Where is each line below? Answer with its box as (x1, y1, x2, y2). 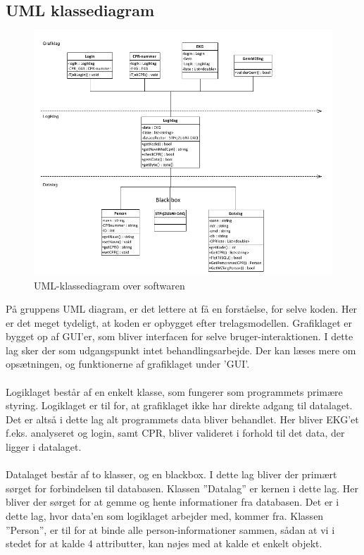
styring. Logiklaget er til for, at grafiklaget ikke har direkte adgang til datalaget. (6, 398, 353, 413)
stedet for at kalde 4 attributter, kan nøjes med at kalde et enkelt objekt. (6, 536, 322, 551)
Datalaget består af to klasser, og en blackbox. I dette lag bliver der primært (6, 467, 337, 482)
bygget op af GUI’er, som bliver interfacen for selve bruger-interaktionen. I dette (6, 329, 353, 344)
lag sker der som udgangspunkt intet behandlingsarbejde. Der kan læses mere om (6, 342, 356, 357)
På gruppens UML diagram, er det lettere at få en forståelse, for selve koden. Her (6, 301, 358, 316)
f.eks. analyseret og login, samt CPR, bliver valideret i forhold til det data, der (6, 425, 345, 440)
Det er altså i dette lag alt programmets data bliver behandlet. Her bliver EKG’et (6, 411, 359, 426)
